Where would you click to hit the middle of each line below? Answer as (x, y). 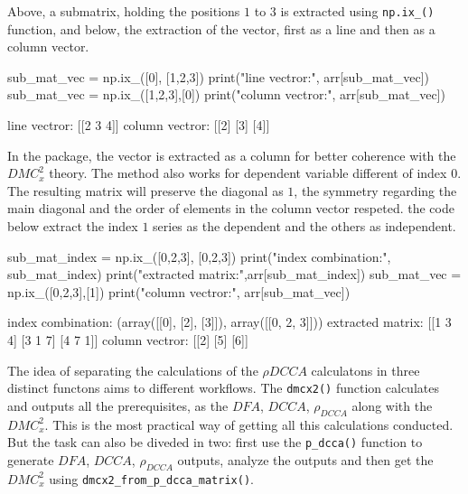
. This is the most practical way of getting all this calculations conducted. (249, 424)
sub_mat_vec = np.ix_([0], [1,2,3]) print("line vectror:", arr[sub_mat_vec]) (219, 76)
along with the (392, 405)
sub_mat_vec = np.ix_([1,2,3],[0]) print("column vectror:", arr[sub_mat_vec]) (226, 94)
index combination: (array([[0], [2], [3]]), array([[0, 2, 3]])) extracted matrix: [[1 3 (229, 322)
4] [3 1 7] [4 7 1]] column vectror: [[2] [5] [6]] (128, 339)
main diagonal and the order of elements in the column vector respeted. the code (231, 208)
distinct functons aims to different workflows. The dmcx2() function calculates (223, 388)
